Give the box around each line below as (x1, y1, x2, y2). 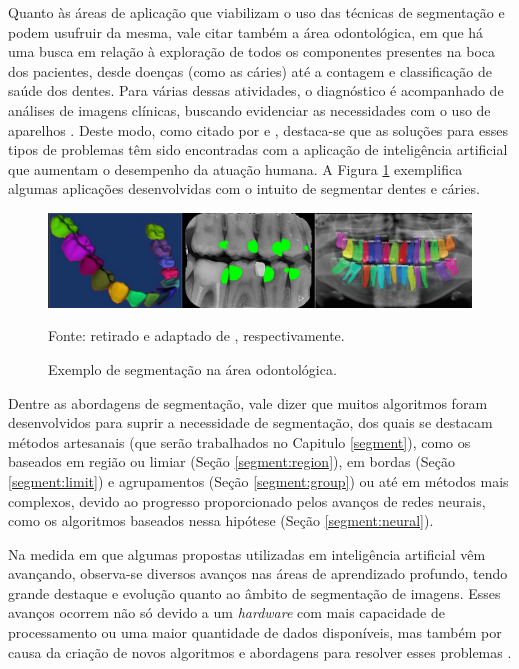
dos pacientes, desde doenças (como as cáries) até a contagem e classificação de (8, 60, 492, 81)
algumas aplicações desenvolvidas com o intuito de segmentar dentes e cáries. (8, 178, 480, 199)
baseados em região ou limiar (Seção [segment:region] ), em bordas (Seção (8, 451, 455, 472)
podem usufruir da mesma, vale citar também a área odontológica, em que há (8, 21, 484, 42)
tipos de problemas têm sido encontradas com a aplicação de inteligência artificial (8, 139, 508, 160)
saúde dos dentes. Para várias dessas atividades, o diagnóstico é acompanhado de (8, 80, 504, 101)
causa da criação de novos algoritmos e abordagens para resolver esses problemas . (8, 641, 512, 662)
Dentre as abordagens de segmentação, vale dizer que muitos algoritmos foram (8, 392, 488, 413)
